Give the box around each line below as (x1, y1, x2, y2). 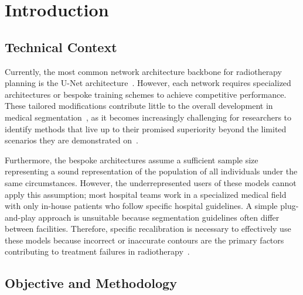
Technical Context (5, 37, 117, 56)
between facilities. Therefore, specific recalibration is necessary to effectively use (5, 222, 291, 235)
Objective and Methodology (5, 274, 177, 292)
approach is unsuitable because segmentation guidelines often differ (38, 211, 280, 223)
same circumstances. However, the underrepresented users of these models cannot (5, 176, 297, 188)
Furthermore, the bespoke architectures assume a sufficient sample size (5, 153, 258, 166)
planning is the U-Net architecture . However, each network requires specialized (5, 77, 291, 89)
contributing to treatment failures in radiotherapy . (5, 245, 190, 258)
